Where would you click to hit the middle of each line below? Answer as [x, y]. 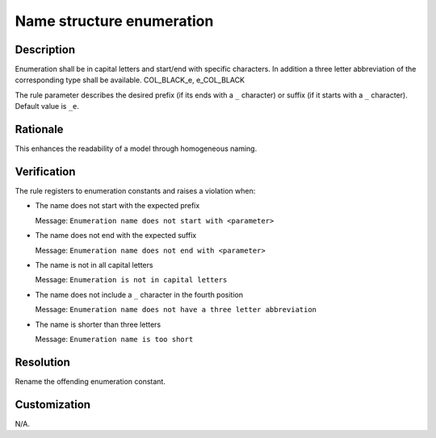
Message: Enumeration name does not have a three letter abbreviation [176, 310]
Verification [45, 171]
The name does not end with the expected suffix [116, 236]
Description [45, 50]
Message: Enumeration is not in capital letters [131, 280]
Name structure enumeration [114, 21]
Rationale [39, 129]
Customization [53, 405]
